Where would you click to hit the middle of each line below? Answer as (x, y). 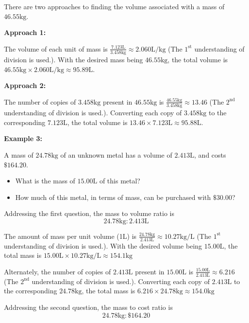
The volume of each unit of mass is (56, 48)
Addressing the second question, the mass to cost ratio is (88, 307)
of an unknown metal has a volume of (116, 154)
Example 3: (23, 138)
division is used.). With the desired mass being (74, 60)
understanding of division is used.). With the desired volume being (103, 245)
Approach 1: (25, 32)
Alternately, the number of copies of (58, 271)
